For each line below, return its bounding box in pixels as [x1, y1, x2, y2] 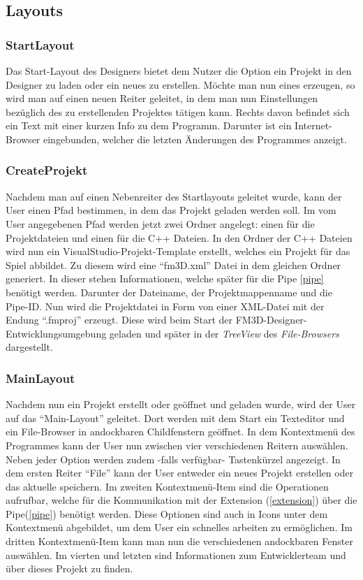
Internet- [295, 118, 332, 133]
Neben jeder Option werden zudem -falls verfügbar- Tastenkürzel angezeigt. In [6, 451, 341, 466]
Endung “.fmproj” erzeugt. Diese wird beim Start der [6, 312, 233, 327]
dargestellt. [6, 340, 53, 354]
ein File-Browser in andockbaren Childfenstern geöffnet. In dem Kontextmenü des [6, 424, 355, 439]
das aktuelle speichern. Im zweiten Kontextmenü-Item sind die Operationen [6, 479, 329, 493]
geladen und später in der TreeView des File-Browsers [109, 326, 339, 340]
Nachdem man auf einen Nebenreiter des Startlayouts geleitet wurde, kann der [6, 189, 342, 203]
